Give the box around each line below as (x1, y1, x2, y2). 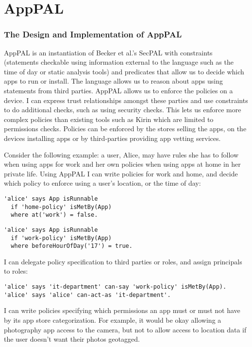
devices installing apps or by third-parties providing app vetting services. (4, 133, 221, 143)
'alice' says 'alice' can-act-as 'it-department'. (4, 291, 171, 298)
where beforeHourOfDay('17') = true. (11, 243, 133, 250)
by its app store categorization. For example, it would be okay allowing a (4, 314, 221, 325)
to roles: (4, 266, 28, 276)
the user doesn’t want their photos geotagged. (4, 334, 140, 344)
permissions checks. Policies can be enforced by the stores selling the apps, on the (4, 123, 247, 134)
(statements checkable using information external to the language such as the (4, 57, 234, 67)
